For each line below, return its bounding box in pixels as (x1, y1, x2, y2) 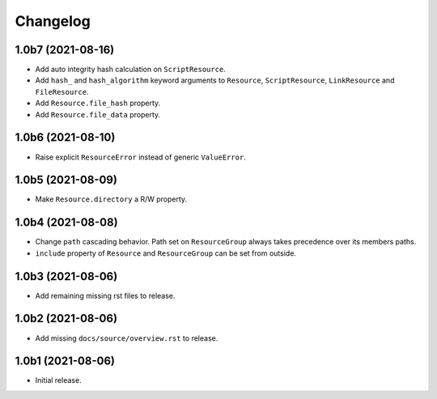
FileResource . (35, 87, 89, 96)
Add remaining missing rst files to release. (35, 291, 176, 300)
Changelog (15, 12, 91, 30)
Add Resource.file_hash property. (35, 98, 161, 108)
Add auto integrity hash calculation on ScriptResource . (35, 65, 226, 74)
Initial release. (35, 376, 82, 385)
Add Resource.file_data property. (35, 109, 161, 119)
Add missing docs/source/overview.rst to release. (35, 333, 218, 343)
